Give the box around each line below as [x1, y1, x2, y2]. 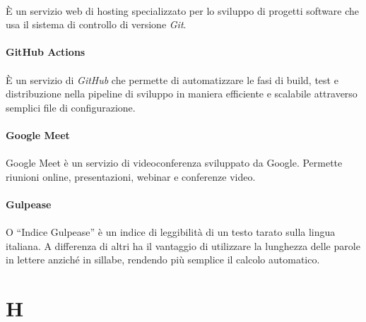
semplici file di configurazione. [6, 100, 136, 114]
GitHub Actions [6, 44, 85, 59]
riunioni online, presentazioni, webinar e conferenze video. [6, 169, 256, 184]
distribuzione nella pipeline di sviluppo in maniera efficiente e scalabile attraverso [6, 86, 358, 101]
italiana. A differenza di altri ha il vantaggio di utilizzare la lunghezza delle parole [6, 238, 360, 253]
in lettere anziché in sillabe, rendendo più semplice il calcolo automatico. [6, 252, 320, 267]
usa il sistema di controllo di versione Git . [6, 17, 187, 32]
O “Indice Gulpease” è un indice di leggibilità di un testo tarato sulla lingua [6, 225, 336, 239]
